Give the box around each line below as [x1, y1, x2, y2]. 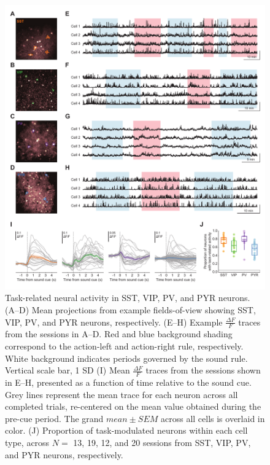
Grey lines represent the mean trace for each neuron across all [5, 388, 238, 401]
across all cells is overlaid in [160, 412, 265, 424]
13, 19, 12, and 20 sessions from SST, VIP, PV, [73, 436, 251, 449]
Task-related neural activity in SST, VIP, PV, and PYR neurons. [5, 291, 250, 304]
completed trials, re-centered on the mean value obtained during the [5, 400, 261, 413]
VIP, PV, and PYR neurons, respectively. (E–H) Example [5, 315, 223, 328]
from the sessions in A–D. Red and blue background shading [5, 327, 233, 340]
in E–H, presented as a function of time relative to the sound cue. [5, 376, 252, 389]
